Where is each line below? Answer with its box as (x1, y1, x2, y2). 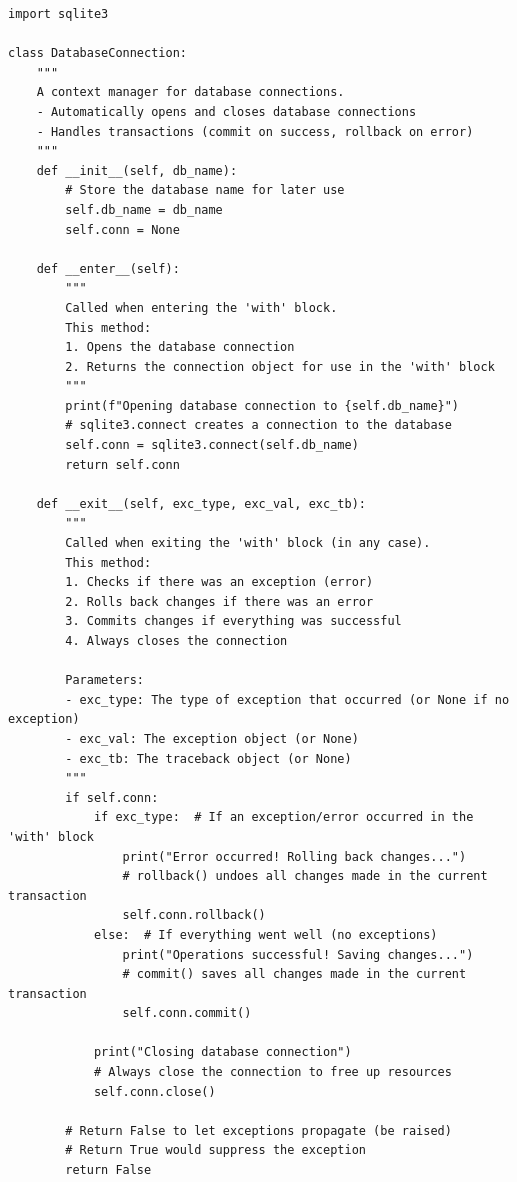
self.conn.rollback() (122, 908, 266, 923)
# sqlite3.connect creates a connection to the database (65, 418, 452, 433)
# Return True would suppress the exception (65, 1143, 366, 1158)
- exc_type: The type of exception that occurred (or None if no (65, 692, 510, 707)
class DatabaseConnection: (8, 46, 187, 61)
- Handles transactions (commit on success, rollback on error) (36, 124, 474, 139)
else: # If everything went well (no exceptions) (93, 927, 438, 942)
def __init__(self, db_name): (36, 163, 238, 178)
